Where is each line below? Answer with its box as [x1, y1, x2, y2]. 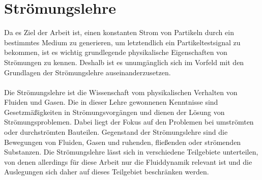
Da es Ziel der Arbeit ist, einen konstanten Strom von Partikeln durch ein [4, 27, 234, 38]
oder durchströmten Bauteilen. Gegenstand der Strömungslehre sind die [4, 127, 228, 137]
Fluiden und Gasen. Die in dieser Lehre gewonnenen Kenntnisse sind [4, 97, 218, 107]
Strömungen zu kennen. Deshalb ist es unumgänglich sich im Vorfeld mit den [4, 56, 244, 67]
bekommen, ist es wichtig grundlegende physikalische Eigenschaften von [4, 47, 227, 57]
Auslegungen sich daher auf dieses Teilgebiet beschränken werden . [4, 166, 209, 177]
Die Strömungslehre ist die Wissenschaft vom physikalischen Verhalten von [4, 86, 238, 97]
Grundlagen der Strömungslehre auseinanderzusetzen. [4, 67, 171, 77]
